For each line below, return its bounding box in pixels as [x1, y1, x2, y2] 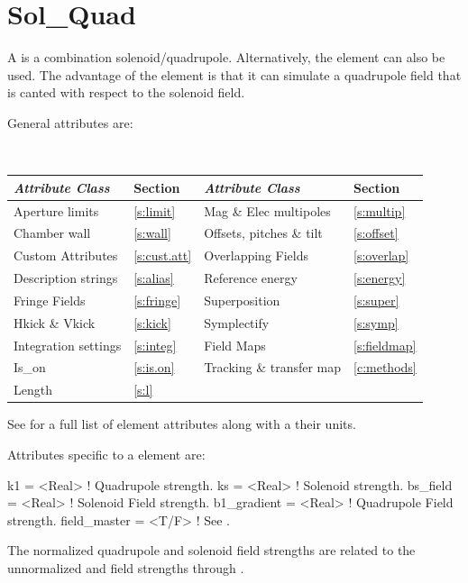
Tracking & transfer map [204, 358, 342, 377]
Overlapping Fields [204, 246, 308, 265]
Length [14, 380, 52, 399]
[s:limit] [133, 201, 176, 220]
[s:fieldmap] [353, 335, 417, 354]
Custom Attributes [14, 246, 118, 265]
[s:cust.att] [133, 246, 192, 265]
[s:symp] [353, 313, 399, 332]
